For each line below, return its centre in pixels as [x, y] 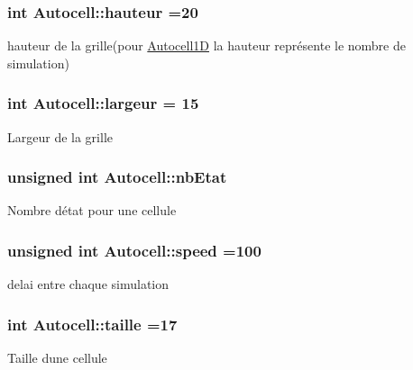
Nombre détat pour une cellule [92, 210]
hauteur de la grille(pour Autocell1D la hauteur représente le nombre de [206, 45]
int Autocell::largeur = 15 [103, 103]
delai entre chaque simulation [88, 284]
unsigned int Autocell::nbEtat [117, 177]
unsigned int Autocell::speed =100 [134, 250]
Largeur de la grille [60, 136]
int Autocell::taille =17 [92, 324]
